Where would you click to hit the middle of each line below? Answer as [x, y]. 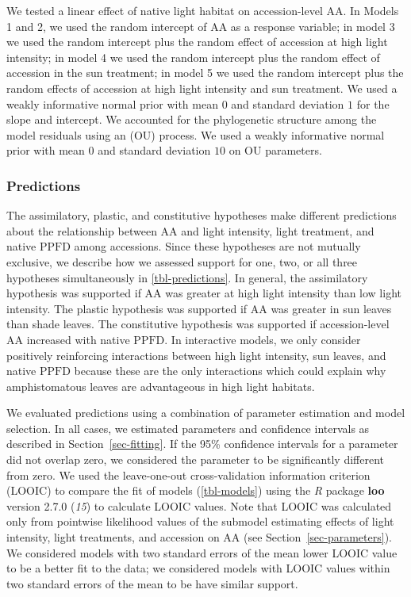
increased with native [78, 339]
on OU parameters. [275, 150]
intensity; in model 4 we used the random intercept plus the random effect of [193, 57]
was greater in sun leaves [331, 308]
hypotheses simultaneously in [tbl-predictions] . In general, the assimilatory [187, 277]
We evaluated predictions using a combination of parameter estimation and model [206, 413]
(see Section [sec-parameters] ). [318, 537]
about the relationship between [82, 230]
